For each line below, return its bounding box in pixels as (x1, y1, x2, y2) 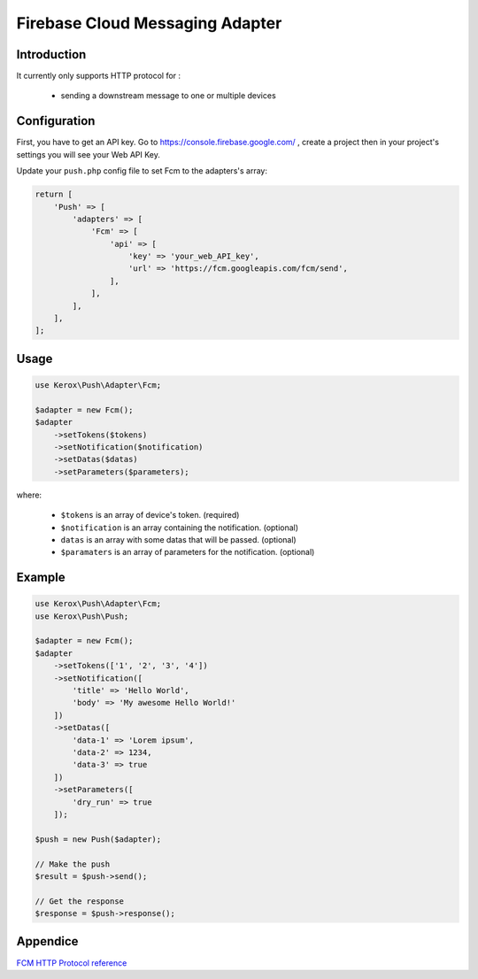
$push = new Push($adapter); (35, 834, 162, 844)
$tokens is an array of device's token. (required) (60, 510, 240, 520)
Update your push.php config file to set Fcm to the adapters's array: (16, 166, 267, 176)
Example (16, 570, 66, 585)
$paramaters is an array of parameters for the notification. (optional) (60, 547, 315, 558)
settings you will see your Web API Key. (16, 149, 161, 159)
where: (16, 489, 42, 500)
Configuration (16, 113, 96, 128)
